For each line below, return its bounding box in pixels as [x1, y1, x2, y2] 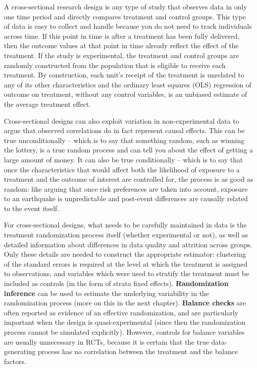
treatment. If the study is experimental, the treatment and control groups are [4, 50, 239, 60]
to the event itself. [4, 203, 59, 213]
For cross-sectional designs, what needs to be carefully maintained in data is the [4, 220, 247, 230]
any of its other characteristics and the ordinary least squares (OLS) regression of [4, 79, 252, 89]
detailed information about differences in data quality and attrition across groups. [4, 239, 253, 249]
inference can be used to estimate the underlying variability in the [4, 288, 209, 298]
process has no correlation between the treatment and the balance [38, 346, 238, 357]
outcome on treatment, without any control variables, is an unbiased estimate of [4, 89, 247, 99]
